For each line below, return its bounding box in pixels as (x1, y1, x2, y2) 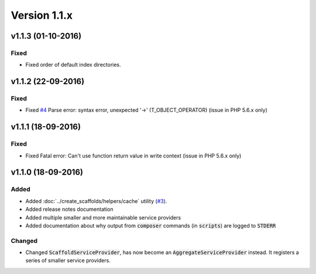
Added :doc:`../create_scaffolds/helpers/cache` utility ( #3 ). (25, 197, 167, 204)
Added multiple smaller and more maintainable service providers (25, 214, 181, 221)
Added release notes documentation (25, 205, 114, 213)
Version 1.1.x (11, 9, 73, 22)
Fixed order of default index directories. (25, 61, 121, 68)
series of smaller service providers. (25, 257, 111, 264)
